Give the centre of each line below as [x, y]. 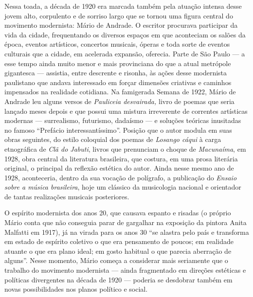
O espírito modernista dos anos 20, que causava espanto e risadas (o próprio [118, 213]
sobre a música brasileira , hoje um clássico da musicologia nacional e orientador [123, 187]
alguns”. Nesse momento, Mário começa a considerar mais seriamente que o [116, 260]
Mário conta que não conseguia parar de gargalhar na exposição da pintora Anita [126, 222]
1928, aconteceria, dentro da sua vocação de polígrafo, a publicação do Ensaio [121, 177]
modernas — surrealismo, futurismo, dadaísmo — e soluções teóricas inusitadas [123, 120]
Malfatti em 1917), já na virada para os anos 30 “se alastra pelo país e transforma [127, 232]
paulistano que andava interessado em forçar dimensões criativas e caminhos [118, 82]
